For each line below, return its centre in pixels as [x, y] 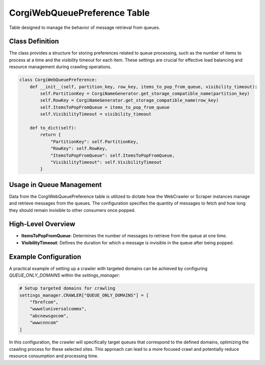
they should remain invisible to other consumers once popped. [72, 210]
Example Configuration [45, 257]
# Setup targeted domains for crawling [67, 288]
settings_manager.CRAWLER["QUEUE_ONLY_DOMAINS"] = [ [84, 295]
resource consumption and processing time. [54, 356]
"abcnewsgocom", [49, 316]
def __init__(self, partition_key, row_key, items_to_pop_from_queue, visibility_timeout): [144, 87]
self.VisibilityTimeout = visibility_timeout [96, 114]
